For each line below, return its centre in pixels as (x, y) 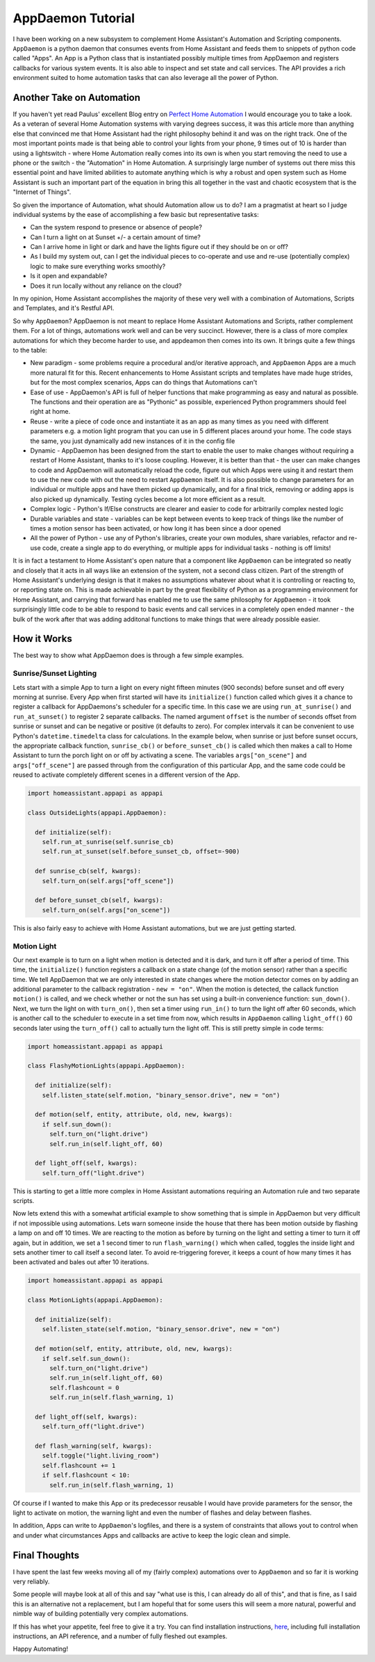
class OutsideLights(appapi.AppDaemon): (97, 813)
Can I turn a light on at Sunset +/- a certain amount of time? (115, 237)
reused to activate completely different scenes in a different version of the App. (126, 775)
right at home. (50, 412)
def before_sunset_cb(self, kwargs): (99, 900)
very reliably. (31, 1581)
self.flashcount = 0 (84, 1388)
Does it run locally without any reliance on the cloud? (106, 286)
